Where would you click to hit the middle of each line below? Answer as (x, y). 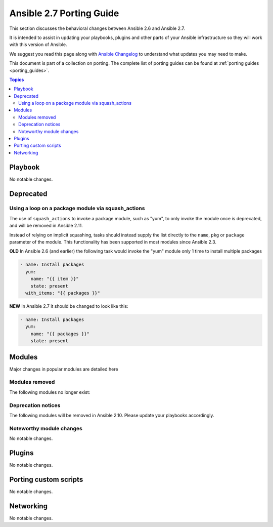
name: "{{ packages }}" (60, 334)
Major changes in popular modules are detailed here (64, 369)
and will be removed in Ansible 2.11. (46, 226)
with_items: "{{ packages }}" (63, 293)
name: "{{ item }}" (55, 279)
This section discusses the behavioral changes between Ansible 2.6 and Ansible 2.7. (97, 28)
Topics (17, 79)
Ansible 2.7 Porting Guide (64, 13)
